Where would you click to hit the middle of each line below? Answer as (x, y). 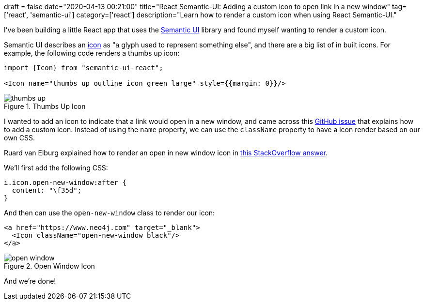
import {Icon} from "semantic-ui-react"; (84, 68)
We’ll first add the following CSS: (56, 168)
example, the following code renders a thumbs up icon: (92, 53)
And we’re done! (30, 281)
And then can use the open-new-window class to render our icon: (110, 213)
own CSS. (20, 138)
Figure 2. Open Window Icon (49, 266)
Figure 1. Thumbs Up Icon (45, 106)
